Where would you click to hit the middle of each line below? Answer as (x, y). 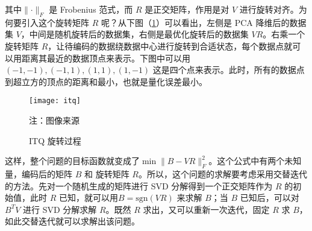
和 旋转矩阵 (107, 174)
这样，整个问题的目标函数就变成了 (72, 161)
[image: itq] (55, 101)
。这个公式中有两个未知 (255, 161)
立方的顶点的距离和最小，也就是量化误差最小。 (114, 81)
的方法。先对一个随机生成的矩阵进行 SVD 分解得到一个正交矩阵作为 (139, 185)
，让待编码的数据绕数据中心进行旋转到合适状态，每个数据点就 (170, 46)
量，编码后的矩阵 (39, 174)
